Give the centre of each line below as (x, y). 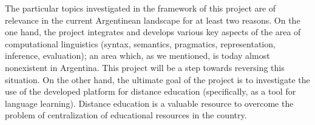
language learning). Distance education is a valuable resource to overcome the (149, 103)
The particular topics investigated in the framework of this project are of (141, 8)
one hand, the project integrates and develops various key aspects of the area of (153, 32)
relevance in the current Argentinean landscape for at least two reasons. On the (153, 20)
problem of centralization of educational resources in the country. (126, 115)
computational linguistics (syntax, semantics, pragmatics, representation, (140, 43)
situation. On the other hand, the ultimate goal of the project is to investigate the (157, 79)
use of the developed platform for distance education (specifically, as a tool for (151, 91)
